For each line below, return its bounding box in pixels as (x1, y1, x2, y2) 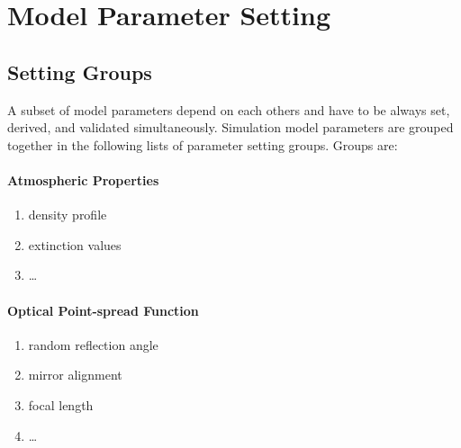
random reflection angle (28, 335, 158, 354)
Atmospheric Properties (7, 170, 159, 189)
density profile (28, 205, 107, 224)
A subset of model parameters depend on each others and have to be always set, (7, 100, 450, 119)
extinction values (28, 235, 122, 254)
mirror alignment (28, 365, 122, 384)
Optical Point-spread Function (7, 300, 199, 319)
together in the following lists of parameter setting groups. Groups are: (7, 135, 398, 154)
